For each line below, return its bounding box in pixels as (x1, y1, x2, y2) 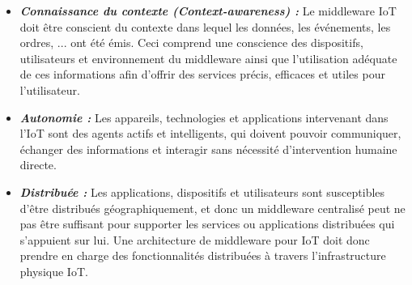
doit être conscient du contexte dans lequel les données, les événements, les (19, 18, 391, 35)
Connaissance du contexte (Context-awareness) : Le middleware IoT (19, 2, 397, 19)
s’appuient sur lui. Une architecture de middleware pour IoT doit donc (19, 231, 370, 248)
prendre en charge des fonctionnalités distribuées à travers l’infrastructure (19, 247, 386, 264)
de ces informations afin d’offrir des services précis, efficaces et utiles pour (19, 66, 385, 83)
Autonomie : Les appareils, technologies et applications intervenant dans (19, 108, 389, 125)
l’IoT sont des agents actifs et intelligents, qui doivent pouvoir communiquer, (19, 125, 401, 142)
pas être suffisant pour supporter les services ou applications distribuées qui (19, 215, 395, 232)
